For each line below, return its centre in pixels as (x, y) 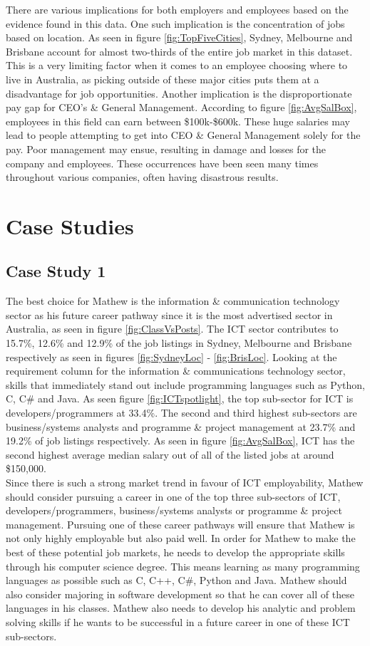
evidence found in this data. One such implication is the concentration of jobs (175, 23)
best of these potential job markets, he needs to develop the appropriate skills (175, 552)
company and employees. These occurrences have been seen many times (162, 163)
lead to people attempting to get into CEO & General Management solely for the (183, 135)
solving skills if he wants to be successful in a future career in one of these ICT (178, 621)
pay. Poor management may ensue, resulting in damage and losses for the (166, 149)
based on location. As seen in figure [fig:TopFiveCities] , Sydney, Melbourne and (179, 37)
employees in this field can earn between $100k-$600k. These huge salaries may (178, 121)
